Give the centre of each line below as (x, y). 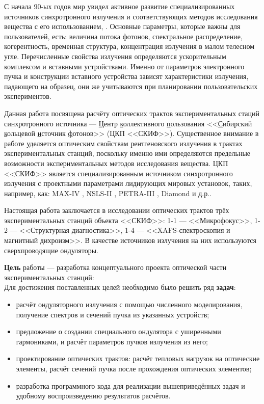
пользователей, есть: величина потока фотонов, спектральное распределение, (123, 36)
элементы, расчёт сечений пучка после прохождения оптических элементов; (134, 368)
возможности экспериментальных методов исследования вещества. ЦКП (116, 163)
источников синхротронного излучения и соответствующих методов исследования (131, 16)
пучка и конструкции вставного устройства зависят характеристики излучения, (126, 76)
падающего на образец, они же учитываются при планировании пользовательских (131, 86)
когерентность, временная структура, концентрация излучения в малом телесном (129, 46)
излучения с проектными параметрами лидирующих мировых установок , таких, (128, 183)
